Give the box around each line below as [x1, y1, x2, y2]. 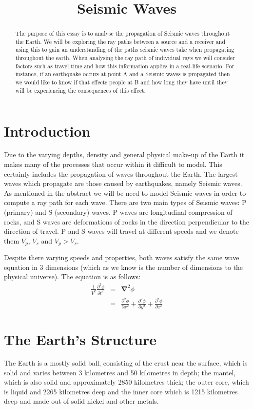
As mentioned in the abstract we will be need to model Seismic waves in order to [4, 187, 246, 198]
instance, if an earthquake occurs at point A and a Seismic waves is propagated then [15, 70, 230, 78]
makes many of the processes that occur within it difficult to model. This [4, 159, 222, 169]
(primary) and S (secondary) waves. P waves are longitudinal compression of [4, 206, 233, 217]
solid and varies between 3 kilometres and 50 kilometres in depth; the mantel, [4, 367, 236, 377]
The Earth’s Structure [4, 329, 156, 349]
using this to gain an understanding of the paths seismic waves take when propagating [15, 45, 234, 54]
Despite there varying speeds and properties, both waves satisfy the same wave [4, 252, 239, 263]
